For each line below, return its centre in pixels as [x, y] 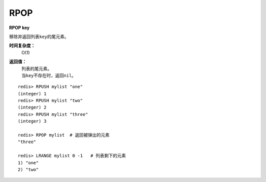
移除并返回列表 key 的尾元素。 [39, 36]
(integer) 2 [32, 108]
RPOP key [19, 28]
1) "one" [28, 163]
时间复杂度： [22, 46]
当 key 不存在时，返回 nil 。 [49, 75]
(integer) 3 [32, 121]
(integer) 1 [32, 93]
